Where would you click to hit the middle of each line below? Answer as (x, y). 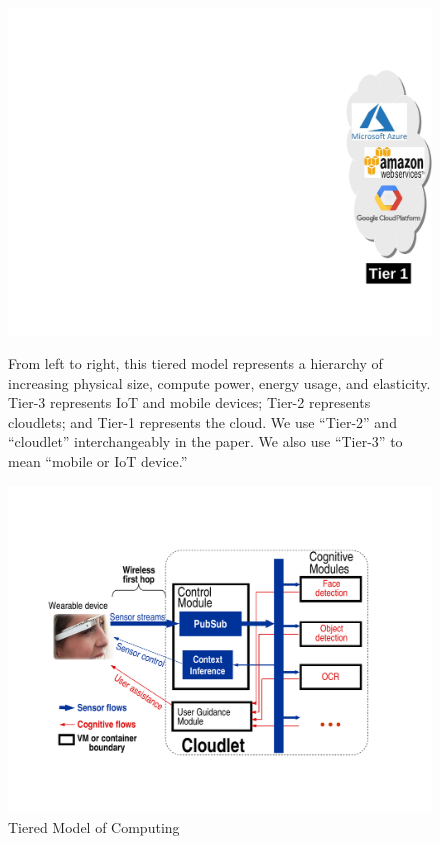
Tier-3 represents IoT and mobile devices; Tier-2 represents (189, 402)
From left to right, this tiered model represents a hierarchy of (195, 363)
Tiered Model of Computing (94, 826)
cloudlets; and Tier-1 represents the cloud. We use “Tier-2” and (202, 421)
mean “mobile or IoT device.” (98, 461)
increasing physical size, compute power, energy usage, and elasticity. (219, 382)
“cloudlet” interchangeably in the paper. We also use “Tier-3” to (205, 441)
